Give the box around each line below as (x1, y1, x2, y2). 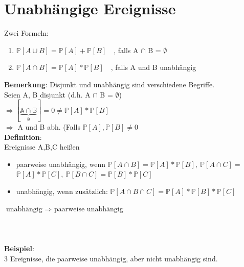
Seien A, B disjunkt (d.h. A (4, 89, 91, 100)
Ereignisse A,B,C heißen (4, 141, 80, 152)
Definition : (4, 131, 42, 142)
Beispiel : (4, 242, 34, 253)
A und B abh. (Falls (17, 121, 80, 132)
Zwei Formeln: (4, 28, 49, 38)
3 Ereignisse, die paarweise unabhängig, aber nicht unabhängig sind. (4, 253, 218, 263)
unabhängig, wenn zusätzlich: (16, 185, 108, 196)
